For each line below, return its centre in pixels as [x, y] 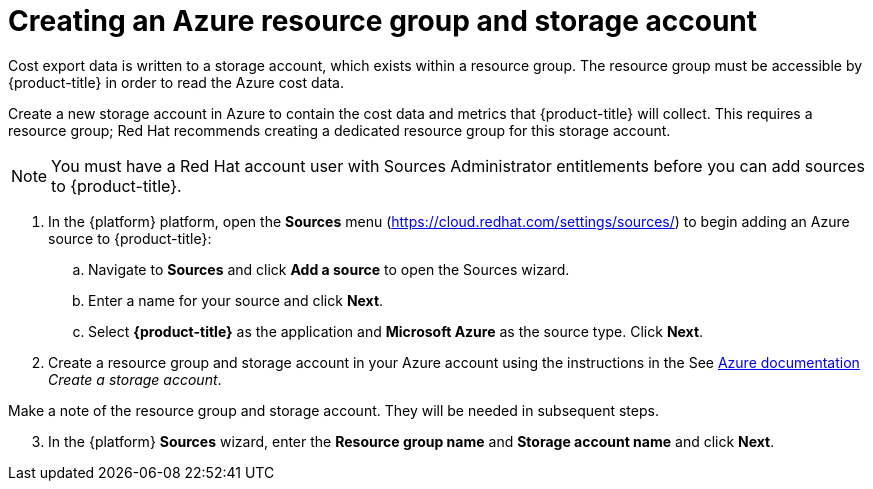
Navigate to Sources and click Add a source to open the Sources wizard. [329, 269]
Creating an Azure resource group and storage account [383, 21]
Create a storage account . [135, 379]
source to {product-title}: [130, 238]
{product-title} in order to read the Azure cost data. [176, 82]
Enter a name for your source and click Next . [236, 300]
